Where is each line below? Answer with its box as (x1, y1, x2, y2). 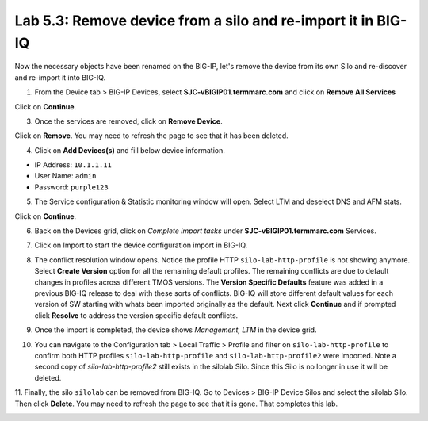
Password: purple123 (34, 182, 109, 192)
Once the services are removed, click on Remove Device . (34, 116, 223, 126)
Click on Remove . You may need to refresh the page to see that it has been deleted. (14, 131, 289, 140)
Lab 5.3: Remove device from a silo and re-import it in (14, 12, 374, 29)
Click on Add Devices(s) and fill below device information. (34, 145, 225, 155)
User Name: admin (34, 171, 97, 181)
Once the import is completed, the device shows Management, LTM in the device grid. (34, 325, 317, 335)
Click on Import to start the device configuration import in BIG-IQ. (34, 240, 248, 250)
